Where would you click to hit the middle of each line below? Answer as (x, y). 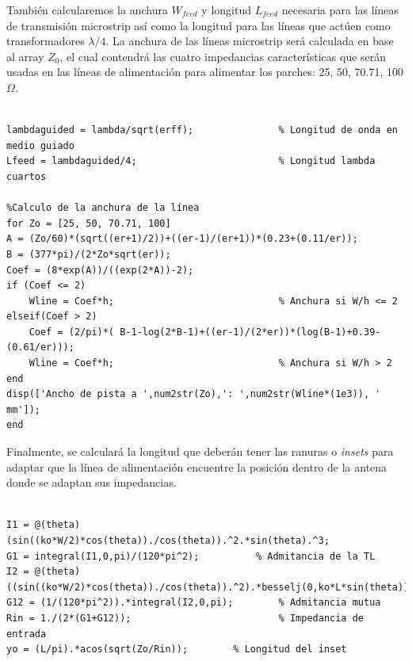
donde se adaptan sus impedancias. (92, 482)
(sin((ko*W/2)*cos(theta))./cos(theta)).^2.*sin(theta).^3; (168, 541)
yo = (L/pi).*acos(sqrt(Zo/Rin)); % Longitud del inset (177, 650)
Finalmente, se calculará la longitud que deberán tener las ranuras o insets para (200, 451)
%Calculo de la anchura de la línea (103, 208)
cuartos (27, 176)
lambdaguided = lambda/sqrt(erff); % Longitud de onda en (202, 130)
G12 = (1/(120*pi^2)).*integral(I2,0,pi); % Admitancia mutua (194, 603)
